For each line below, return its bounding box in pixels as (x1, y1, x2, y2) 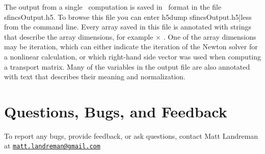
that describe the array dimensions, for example (4, 31, 153, 42)
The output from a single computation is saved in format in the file (4, 2, 222, 12)
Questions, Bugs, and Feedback (4, 101, 227, 121)
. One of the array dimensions (163, 31, 256, 42)
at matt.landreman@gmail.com (4, 140, 100, 151)
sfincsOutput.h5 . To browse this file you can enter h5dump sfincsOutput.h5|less (4, 11, 252, 22)
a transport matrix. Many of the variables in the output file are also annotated (4, 61, 250, 72)
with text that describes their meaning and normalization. (4, 71, 185, 82)
